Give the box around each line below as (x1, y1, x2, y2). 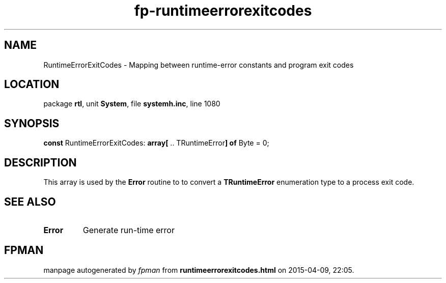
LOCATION (4, 78, 60, 91)
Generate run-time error (82, 224, 175, 235)
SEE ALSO (4, 195, 56, 208)
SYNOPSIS (4, 117, 60, 130)
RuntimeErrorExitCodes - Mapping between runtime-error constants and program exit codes (43, 60, 354, 69)
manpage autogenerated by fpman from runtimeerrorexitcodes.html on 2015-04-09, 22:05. (43, 265, 354, 274)
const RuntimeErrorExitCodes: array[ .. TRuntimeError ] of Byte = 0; (43, 138, 269, 148)
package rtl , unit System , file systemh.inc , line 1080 (43, 99, 220, 108)
